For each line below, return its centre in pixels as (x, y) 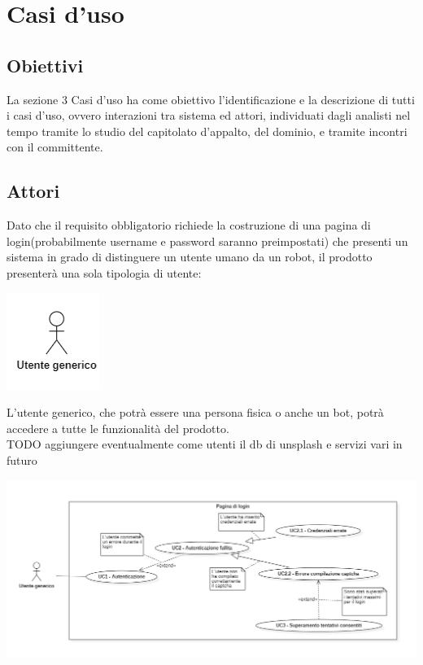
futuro (22, 459)
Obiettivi (45, 65)
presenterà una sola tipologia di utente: (104, 272)
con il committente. (55, 147)
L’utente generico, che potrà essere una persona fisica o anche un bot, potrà (195, 412)
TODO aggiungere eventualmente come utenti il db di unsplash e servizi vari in (205, 444)
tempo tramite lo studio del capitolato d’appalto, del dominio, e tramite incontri (207, 131)
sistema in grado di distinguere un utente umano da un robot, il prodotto (190, 257)
